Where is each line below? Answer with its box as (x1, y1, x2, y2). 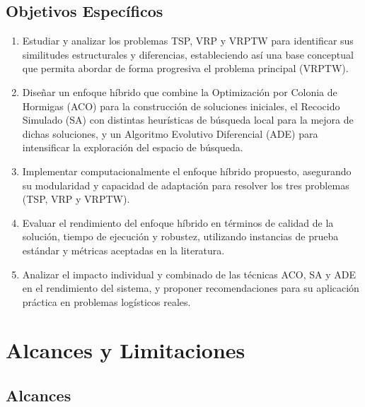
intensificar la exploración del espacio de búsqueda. (22, 140, 243, 155)
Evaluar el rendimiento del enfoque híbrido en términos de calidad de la (22, 215, 334, 230)
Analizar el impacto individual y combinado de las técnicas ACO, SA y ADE (22, 266, 356, 281)
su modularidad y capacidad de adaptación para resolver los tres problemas (22, 177, 349, 192)
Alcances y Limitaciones (6, 336, 245, 365)
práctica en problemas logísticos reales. (22, 294, 191, 309)
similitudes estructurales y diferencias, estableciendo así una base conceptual (22, 47, 354, 61)
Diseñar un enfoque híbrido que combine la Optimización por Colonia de (22, 84, 337, 99)
